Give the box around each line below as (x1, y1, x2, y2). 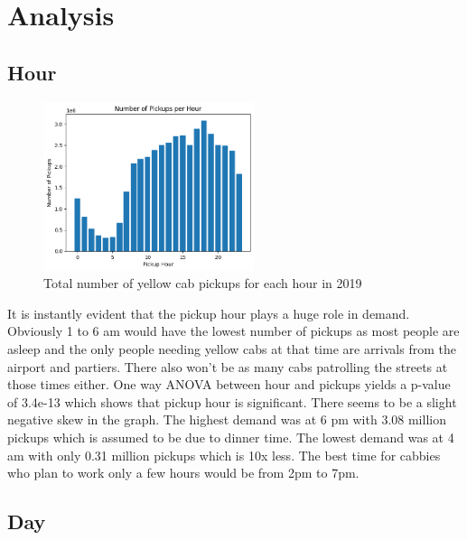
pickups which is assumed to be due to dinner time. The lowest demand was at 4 (7, 428, 454, 447)
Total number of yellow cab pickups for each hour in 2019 (43, 274, 362, 293)
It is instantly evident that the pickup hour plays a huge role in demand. (7, 303, 410, 322)
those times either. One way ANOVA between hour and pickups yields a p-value (7, 375, 451, 394)
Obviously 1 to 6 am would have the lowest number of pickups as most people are (7, 321, 460, 340)
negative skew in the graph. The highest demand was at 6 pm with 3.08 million (7, 410, 446, 429)
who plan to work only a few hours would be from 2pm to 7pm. (7, 463, 360, 482)
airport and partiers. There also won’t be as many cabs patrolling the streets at (7, 357, 448, 376)
